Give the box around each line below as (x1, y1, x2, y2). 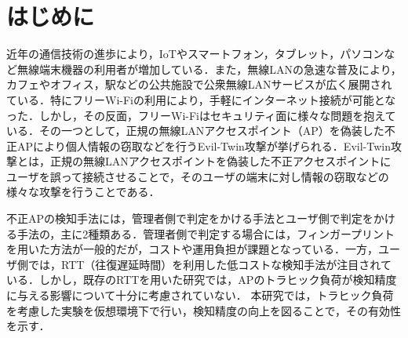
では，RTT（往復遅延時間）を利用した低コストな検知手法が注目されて (27, 256, 392, 272)
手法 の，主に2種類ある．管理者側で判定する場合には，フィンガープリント (16, 225, 395, 242)
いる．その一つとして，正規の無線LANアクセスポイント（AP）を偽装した (6, 122, 384, 139)
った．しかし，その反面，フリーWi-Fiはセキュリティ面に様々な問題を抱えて (6, 107, 396, 123)
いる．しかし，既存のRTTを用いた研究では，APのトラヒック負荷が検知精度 (6, 271, 397, 288)
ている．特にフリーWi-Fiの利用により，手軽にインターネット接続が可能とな (6, 91, 396, 107)
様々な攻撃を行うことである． (6, 184, 160, 200)
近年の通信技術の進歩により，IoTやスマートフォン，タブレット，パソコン (6, 45, 384, 62)
